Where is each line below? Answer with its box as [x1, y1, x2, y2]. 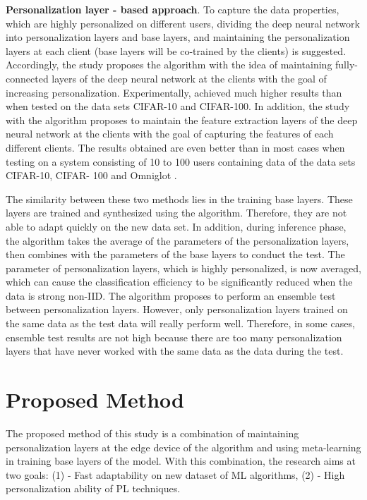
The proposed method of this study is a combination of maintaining [6, 425, 299, 440]
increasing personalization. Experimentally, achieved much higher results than [6, 85, 342, 99]
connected [6, 71, 49, 85]
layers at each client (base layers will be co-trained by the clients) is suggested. [6, 43, 347, 58]
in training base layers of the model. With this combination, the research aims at [6, 453, 356, 468]
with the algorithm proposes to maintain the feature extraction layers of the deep [6, 112, 358, 127]
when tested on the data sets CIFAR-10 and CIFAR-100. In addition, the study [6, 99, 350, 114]
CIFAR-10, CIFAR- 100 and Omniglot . [6, 168, 177, 183]
